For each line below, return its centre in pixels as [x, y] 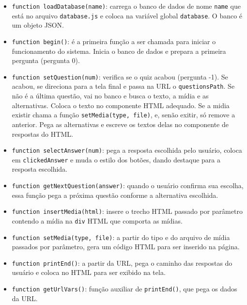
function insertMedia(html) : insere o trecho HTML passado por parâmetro [127, 211]
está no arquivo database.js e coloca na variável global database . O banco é [127, 15]
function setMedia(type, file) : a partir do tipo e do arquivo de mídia [121, 237]
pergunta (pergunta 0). [46, 60]
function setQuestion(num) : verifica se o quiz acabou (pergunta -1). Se [120, 76]
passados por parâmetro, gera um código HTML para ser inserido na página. [126, 247]
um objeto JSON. [38, 25]
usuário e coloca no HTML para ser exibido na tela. [89, 272]
